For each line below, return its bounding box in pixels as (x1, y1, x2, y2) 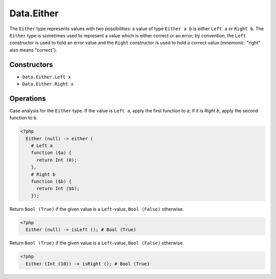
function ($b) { (31, 179, 72, 184)
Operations (9, 94, 46, 103)
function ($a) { (31, 150, 72, 156)
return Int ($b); (36, 185, 80, 192)
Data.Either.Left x (22, 74, 71, 80)
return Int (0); (36, 157, 77, 163)
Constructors (9, 60, 53, 69)
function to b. (9, 115, 38, 121)
